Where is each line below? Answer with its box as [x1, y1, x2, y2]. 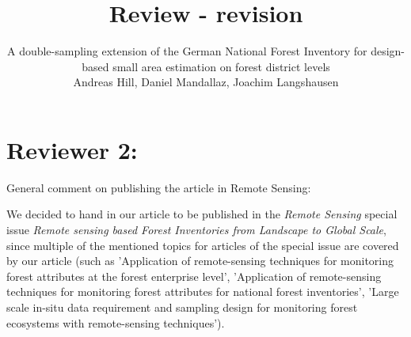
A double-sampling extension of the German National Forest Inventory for [6, 43, 367, 59]
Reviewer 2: [6, 133, 138, 165]
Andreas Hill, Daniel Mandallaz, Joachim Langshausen [73, 74, 339, 90]
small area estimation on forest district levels [112, 58, 330, 74]
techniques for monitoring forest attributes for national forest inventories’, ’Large [6, 283, 399, 300]
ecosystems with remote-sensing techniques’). [6, 314, 225, 331]
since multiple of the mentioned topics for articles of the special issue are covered [6, 237, 399, 253]
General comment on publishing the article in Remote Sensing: [6, 179, 311, 195]
